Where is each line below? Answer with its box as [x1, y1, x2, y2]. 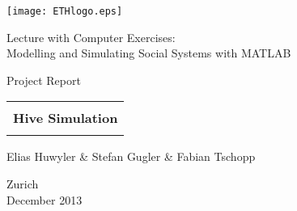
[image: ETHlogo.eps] [6, 6, 123, 17]
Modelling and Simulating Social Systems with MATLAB [6, 44, 291, 61]
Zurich [6, 175, 39, 192]
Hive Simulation [13, 108, 118, 128]
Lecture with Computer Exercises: [6, 28, 176, 45]
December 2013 [6, 191, 83, 208]
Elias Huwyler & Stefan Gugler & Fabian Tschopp [6, 148, 256, 165]
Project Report [6, 71, 81, 88]
